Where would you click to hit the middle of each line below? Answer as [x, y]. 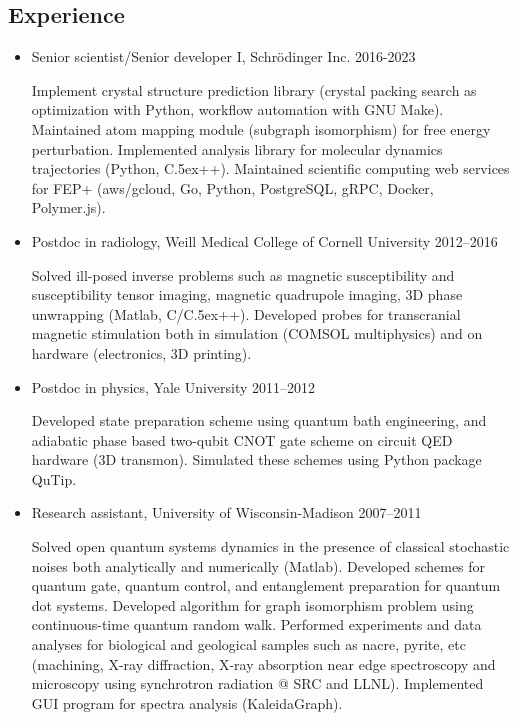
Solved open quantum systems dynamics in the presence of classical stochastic [270, 546]
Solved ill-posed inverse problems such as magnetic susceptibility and [243, 274]
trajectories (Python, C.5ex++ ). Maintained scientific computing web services [270, 168]
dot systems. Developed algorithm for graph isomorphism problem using [252, 604]
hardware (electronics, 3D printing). [141, 352]
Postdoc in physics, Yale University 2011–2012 [173, 386]
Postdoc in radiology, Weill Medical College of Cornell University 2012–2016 [264, 240]
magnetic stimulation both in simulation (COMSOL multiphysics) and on [257, 333]
